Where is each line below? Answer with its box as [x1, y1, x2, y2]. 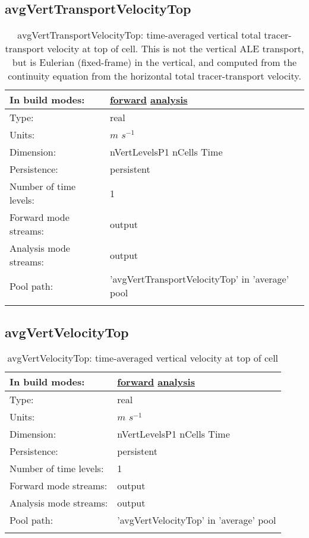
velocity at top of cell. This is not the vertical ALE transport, [47, 42, 304, 56]
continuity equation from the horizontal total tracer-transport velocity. [8, 69, 301, 83]
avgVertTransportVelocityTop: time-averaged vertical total [17, 28, 261, 42]
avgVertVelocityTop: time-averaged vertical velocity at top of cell [7, 351, 279, 365]
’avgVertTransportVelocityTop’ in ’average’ [109, 272, 289, 286]
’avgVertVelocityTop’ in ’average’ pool [117, 513, 276, 527]
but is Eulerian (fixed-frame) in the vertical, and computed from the [12, 55, 297, 69]
